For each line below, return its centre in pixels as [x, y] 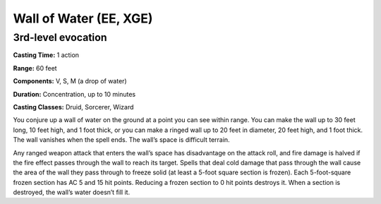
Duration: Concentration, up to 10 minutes [74, 94]
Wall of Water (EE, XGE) [83, 18]
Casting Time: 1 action [46, 55]
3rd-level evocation [60, 37]
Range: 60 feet [35, 68]
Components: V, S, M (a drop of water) [70, 81]
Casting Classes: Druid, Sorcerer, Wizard [73, 107]
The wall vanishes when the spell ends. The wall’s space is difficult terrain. [121, 140]
